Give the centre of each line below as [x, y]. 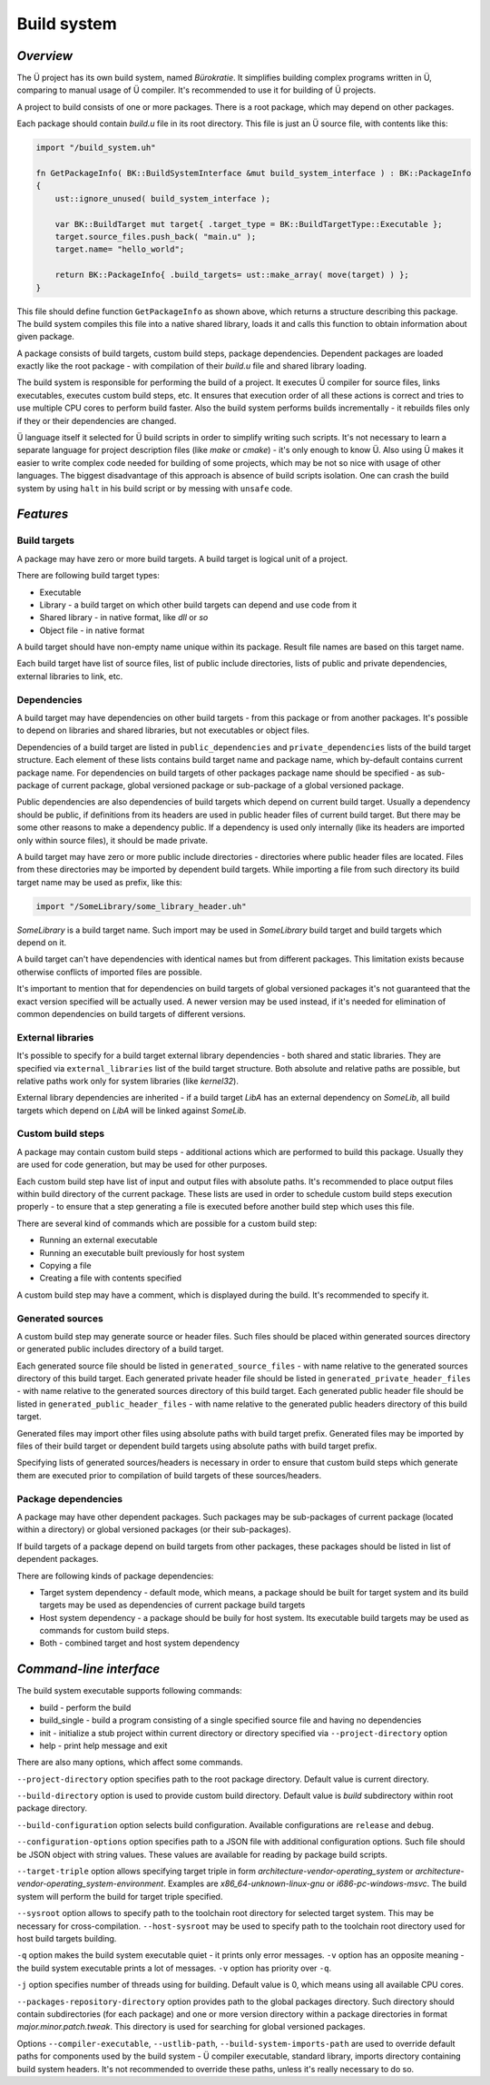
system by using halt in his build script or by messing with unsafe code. [155, 488]
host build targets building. [67, 1938]
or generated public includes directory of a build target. [120, 1349]
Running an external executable [98, 1240]
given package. [45, 337]
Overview [44, 56]
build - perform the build [85, 1707]
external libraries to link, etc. [70, 676]
